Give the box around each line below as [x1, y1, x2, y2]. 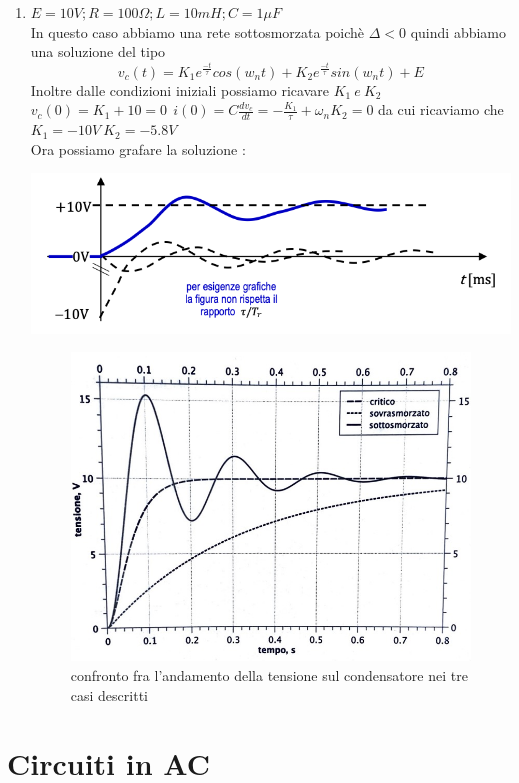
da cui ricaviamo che [378, 99, 504, 120]
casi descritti [70, 684, 148, 705]
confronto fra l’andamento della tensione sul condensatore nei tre [70, 664, 468, 685]
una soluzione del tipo [30, 41, 166, 62]
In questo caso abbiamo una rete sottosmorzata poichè [30, 21, 365, 42]
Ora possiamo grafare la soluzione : [30, 138, 246, 159]
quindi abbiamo [410, 21, 507, 42]
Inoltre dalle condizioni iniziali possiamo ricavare [30, 79, 329, 100]
